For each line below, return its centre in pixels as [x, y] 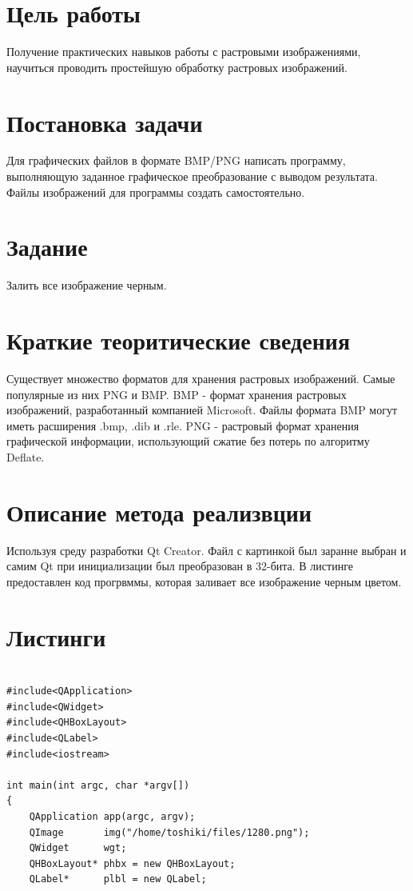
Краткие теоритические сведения [179, 340]
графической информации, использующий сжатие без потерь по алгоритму [188, 441]
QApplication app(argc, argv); [112, 817]
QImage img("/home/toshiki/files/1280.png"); [169, 832]
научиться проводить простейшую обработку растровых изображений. [177, 67]
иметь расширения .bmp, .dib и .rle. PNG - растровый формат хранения [183, 425]
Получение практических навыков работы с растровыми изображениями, [184, 52]
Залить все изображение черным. [87, 285]
